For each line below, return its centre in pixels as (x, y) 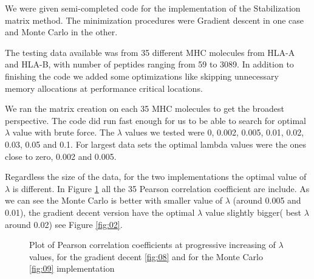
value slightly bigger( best (253, 212)
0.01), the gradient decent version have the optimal (100, 212)
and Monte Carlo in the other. (61, 32)
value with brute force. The (63, 132)
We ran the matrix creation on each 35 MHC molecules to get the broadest (145, 108)
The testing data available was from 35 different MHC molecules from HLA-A (150, 52)
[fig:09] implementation (72, 268)
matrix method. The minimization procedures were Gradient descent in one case (155, 20)
